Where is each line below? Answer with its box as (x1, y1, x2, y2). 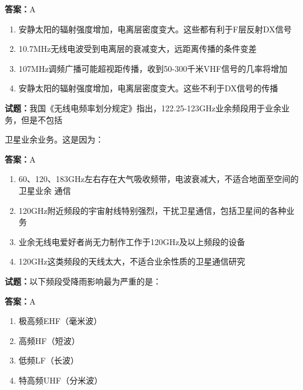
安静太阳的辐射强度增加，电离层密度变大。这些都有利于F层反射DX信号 (18, 22, 292, 35)
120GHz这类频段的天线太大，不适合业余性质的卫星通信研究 (18, 255, 245, 267)
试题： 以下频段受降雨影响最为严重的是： (5, 275, 161, 287)
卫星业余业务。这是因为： (5, 133, 104, 146)
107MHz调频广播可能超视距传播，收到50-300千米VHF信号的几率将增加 (18, 62, 288, 74)
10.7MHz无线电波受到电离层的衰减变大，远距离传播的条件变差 (18, 42, 257, 55)
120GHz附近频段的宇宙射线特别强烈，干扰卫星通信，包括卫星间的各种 (18, 204, 287, 216)
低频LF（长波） (18, 354, 79, 366)
